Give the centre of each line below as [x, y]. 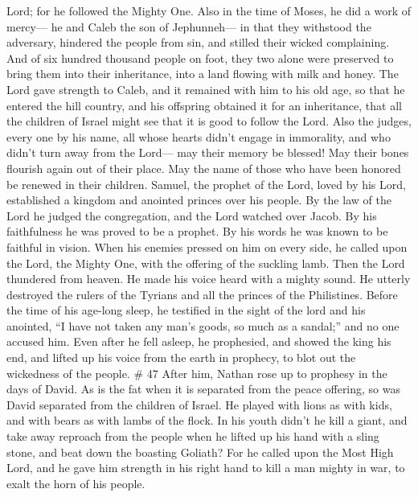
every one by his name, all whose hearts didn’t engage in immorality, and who [199, 136]
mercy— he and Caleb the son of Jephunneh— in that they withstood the [189, 26]
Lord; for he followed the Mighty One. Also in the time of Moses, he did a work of [209, 10]
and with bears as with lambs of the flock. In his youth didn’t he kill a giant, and [207, 420]
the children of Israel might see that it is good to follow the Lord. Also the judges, [209, 121]
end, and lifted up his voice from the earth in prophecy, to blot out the [181, 357]
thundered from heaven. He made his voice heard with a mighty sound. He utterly [209, 279]
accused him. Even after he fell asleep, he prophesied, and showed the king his [199, 341]
